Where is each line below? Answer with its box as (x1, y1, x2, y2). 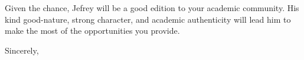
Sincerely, (5, 44, 39, 56)
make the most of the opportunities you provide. (5, 24, 180, 37)
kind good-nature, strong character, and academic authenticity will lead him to (5, 13, 291, 25)
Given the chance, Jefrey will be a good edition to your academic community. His (5, 2, 299, 13)
